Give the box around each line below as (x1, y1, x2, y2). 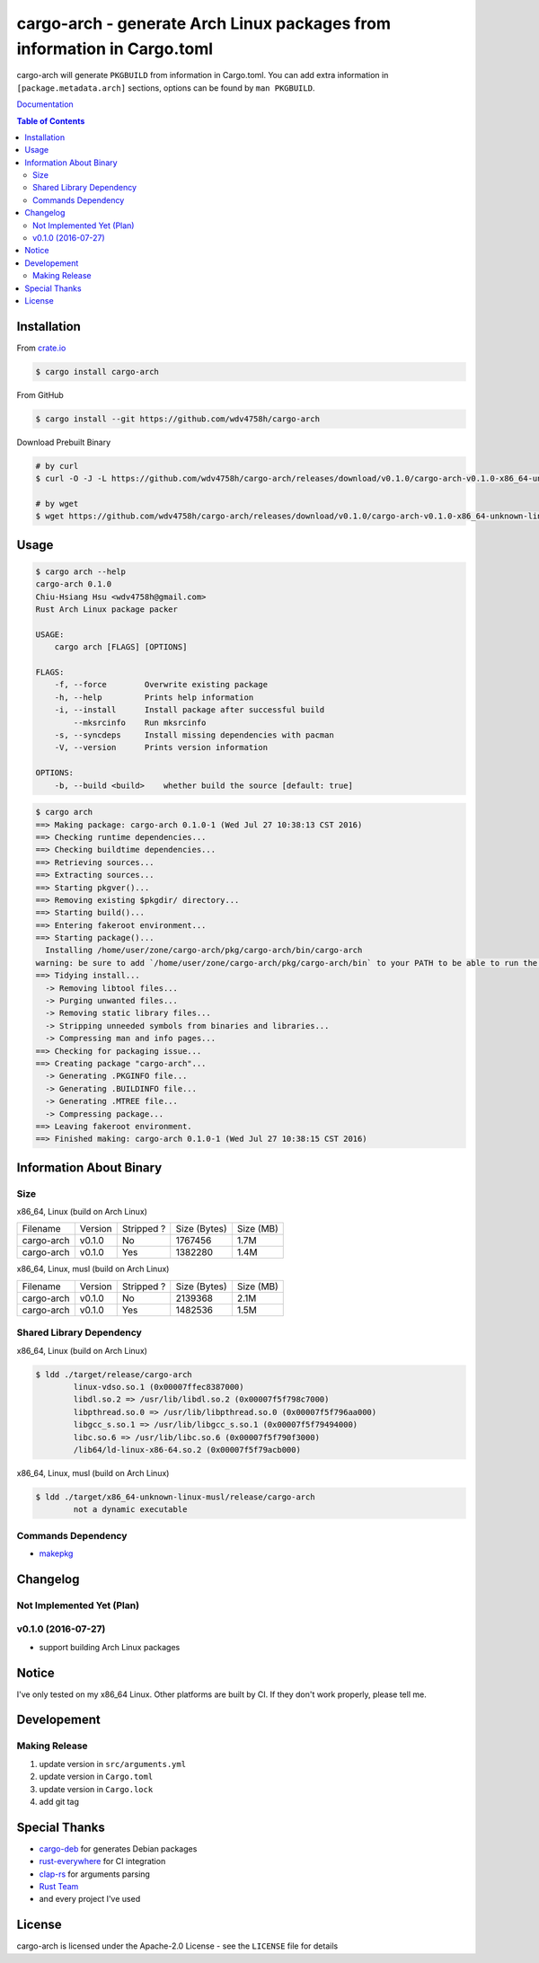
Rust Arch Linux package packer (35, 605, 179, 615)
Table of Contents (16, 115, 85, 126)
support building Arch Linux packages (39, 1641, 181, 1652)
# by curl (35, 461, 79, 471)
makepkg (39, 1548, 74, 1559)
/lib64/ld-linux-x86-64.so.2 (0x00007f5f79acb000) (73, 1445, 301, 1455)
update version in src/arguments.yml (39, 1758, 187, 1769)
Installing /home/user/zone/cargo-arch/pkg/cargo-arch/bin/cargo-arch (45, 945, 363, 956)
